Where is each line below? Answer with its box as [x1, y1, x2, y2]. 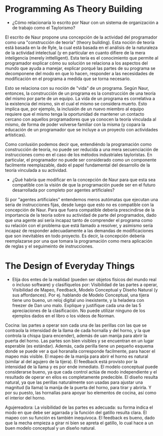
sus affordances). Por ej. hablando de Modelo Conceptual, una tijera [12, 292, 149, 298]
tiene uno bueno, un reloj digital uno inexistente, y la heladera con [12, 297, 145, 303]
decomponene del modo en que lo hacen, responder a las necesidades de [5, 70, 154, 76]
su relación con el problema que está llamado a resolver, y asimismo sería [5, 222, 153, 228]
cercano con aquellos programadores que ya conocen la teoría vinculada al [5, 116, 157, 122]
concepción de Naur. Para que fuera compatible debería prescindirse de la [5, 207, 155, 213]
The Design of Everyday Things [5, 260, 135, 271]
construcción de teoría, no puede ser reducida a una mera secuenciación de [5, 146, 159, 152]
